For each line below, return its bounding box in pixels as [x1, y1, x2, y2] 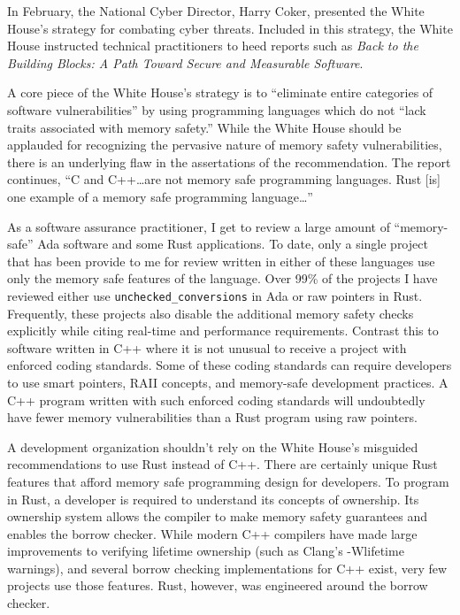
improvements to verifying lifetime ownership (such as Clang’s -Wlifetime [7, 542, 404, 560]
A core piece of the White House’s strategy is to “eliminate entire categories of [7, 83, 433, 102]
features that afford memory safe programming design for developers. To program [7, 472, 449, 490]
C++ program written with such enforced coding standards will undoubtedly [7, 390, 425, 409]
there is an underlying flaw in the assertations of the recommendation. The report [7, 152, 451, 171]
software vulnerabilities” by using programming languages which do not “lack [7, 100, 426, 119]
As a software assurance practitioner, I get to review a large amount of [7, 217, 390, 235]
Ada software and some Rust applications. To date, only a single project [37, 234, 428, 253]
